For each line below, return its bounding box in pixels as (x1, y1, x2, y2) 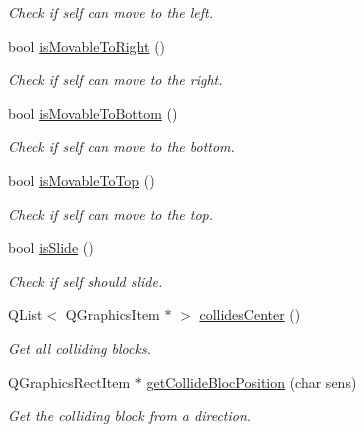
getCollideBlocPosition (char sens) (146, 371, 357, 392)
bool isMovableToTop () (8, 169, 155, 190)
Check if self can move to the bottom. (8, 136, 235, 157)
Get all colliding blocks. (8, 337, 151, 358)
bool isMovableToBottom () (8, 102, 178, 123)
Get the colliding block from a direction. (8, 405, 252, 426)
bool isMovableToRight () (8, 35, 166, 56)
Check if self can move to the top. (8, 203, 214, 224)
